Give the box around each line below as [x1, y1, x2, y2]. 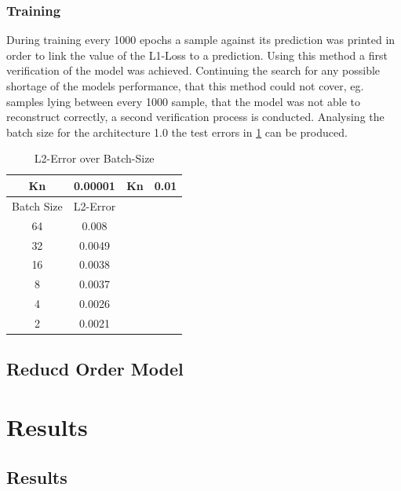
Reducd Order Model [6, 357, 184, 381]
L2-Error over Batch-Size [34, 150, 155, 167]
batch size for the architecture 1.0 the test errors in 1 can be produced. [6, 123, 348, 140]
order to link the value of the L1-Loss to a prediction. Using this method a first [6, 46, 388, 63]
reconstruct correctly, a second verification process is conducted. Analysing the [6, 108, 385, 125]
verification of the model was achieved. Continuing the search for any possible [6, 62, 381, 79]
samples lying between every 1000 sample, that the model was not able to [6, 93, 361, 109]
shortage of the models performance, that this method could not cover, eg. [6, 78, 364, 93]
